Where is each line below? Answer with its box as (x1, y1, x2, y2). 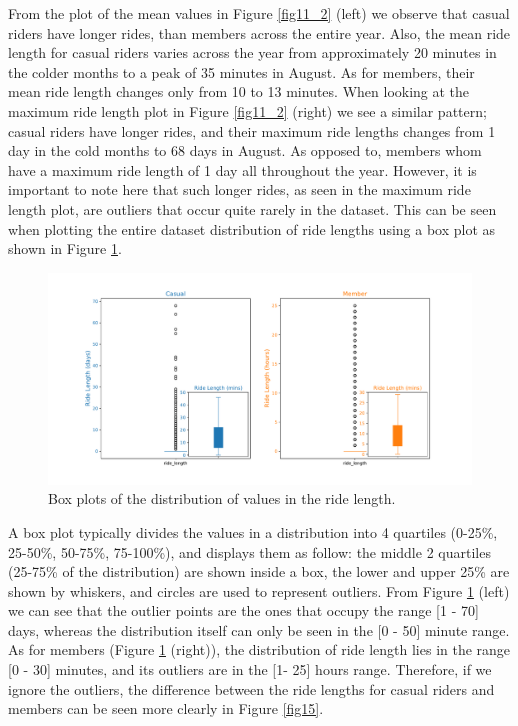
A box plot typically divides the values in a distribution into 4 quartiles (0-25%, (8, 521, 498, 542)
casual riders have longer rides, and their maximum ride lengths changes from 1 (8, 120, 496, 141)
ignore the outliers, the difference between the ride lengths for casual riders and (8, 678, 495, 699)
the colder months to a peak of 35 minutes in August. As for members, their (8, 61, 475, 82)
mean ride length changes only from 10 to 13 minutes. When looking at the (8, 81, 470, 102)
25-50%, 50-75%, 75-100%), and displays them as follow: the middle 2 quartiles (8, 541, 491, 562)
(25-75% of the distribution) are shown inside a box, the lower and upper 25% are (8, 561, 510, 582)
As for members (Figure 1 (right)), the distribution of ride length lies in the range (8, 639, 511, 660)
